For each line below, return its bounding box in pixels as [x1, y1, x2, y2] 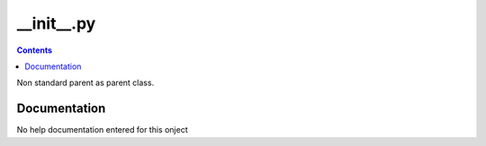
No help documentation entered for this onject [16, 125, 188, 135]
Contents [16, 45, 53, 56]
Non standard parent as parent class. [16, 77, 155, 89]
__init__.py [16, 13, 96, 33]
